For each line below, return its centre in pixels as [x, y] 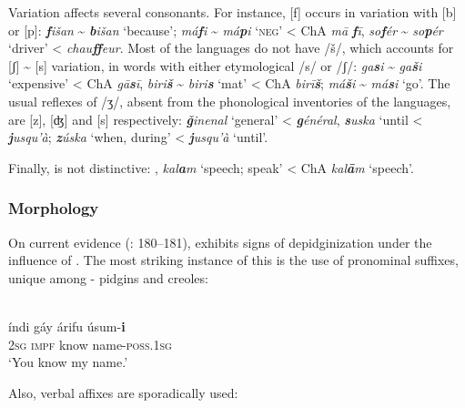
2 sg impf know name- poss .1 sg [90, 344]
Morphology [54, 208]
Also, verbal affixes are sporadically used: [123, 392]
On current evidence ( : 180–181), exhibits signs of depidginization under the [220, 242]
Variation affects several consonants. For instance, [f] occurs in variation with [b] [232, 12]
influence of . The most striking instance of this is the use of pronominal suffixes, [233, 260]
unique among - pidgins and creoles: [108, 277]
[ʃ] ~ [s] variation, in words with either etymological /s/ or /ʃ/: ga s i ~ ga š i [215, 65]
